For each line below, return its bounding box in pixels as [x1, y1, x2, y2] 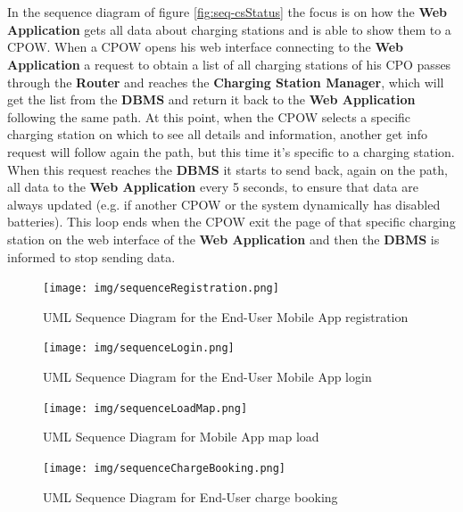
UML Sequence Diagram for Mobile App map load [43, 427, 319, 446]
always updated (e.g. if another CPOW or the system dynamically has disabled [7, 194, 441, 213]
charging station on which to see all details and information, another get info [7, 125, 427, 144]
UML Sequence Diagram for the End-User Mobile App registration [43, 307, 409, 326]
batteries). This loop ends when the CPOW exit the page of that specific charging [7, 212, 456, 231]
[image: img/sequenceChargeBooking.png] [43, 461, 286, 475]
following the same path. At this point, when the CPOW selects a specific [7, 107, 411, 126]
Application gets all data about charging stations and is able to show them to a [7, 20, 451, 38]
